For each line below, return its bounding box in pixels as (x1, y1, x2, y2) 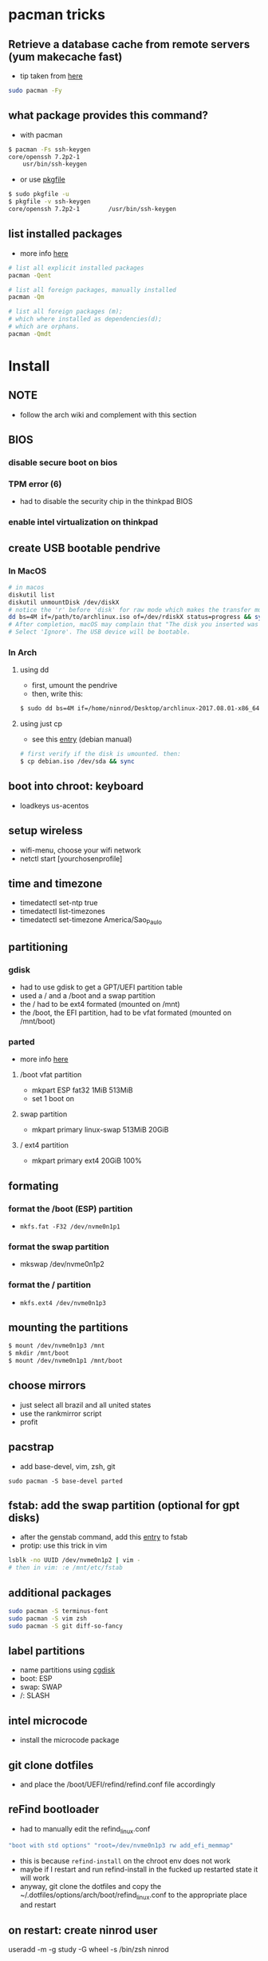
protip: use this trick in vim (19, 1541, 108, 1551)
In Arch (8, 647, 37, 658)
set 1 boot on (31, 1094, 74, 1104)
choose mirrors (8, 1379, 86, 1392)
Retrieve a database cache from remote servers (8, 38, 250, 51)
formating (8, 1179, 59, 1192)
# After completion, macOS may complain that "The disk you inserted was (8, 621, 259, 629)
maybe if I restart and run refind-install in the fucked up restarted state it (19, 1864, 258, 1874)
